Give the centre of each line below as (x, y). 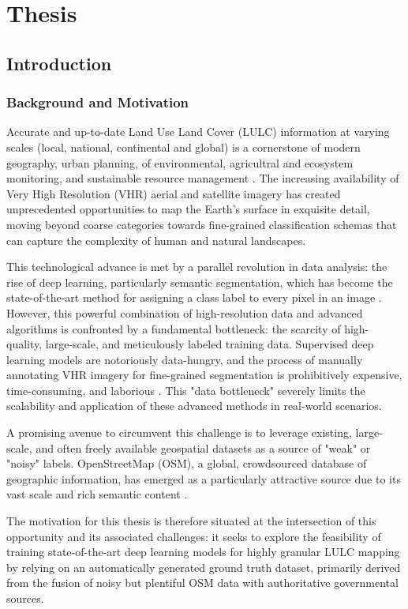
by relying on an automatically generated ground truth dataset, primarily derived (204, 567)
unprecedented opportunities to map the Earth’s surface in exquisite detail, (188, 209)
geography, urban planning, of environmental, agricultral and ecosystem (180, 162)
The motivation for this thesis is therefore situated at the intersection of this (191, 521)
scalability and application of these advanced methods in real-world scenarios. (194, 406)
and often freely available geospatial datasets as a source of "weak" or (203, 447)
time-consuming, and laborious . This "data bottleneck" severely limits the (186, 390)
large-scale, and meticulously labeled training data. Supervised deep (210, 344)
